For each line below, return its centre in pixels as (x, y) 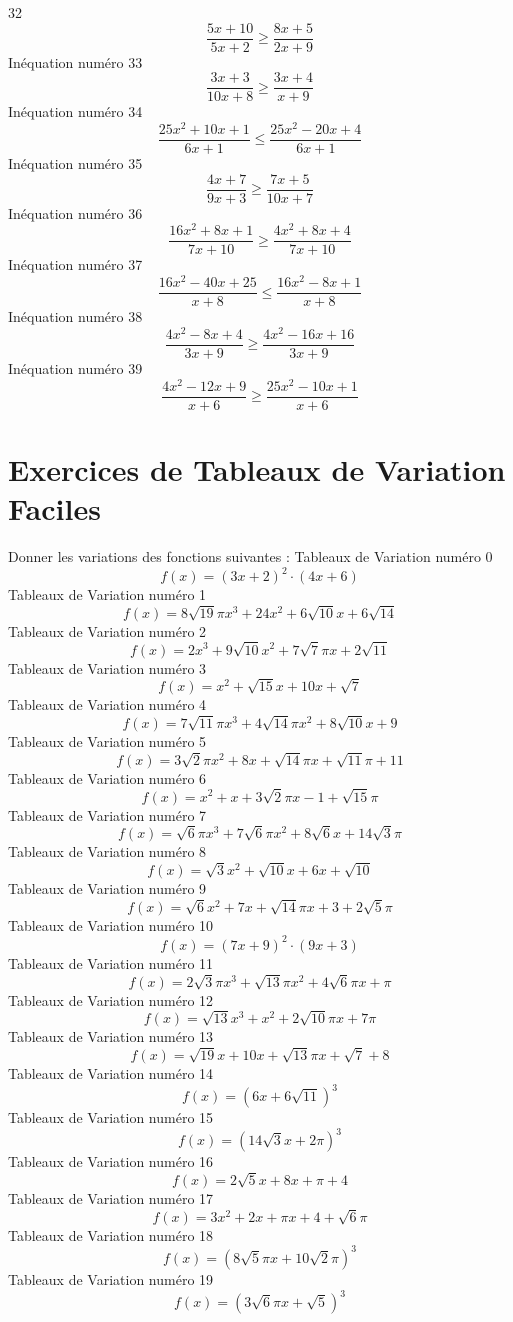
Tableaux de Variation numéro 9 (107, 888)
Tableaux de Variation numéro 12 (111, 999)
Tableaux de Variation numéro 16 (111, 1161)
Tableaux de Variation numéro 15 (111, 1117)
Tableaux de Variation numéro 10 (111, 924)
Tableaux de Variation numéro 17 (111, 1198)
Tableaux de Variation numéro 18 (111, 1234)
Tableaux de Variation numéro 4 (107, 704)
